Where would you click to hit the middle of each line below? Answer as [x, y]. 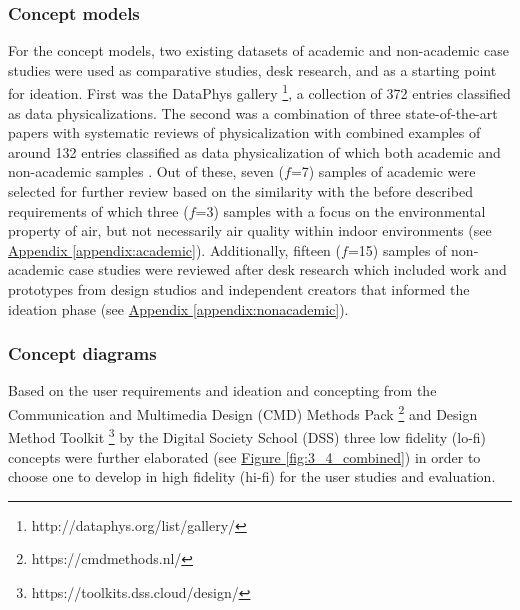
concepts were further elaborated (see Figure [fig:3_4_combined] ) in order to [244, 456]
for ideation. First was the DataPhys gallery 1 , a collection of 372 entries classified [259, 92]
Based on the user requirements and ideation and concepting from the [222, 390]
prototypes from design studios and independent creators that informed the [239, 289]
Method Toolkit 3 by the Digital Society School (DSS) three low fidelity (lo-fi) [247, 435]
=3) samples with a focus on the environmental [340, 210]
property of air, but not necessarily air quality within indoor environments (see [250, 230]
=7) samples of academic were [383, 171]
